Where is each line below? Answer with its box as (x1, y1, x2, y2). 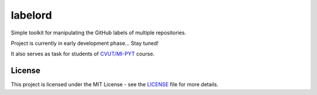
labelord (11, 9, 52, 22)
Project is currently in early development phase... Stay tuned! (11, 40, 158, 47)
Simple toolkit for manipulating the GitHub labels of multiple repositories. (11, 29, 187, 36)
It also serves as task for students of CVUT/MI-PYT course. (11, 50, 155, 58)
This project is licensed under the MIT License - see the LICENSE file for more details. (11, 81, 219, 88)
